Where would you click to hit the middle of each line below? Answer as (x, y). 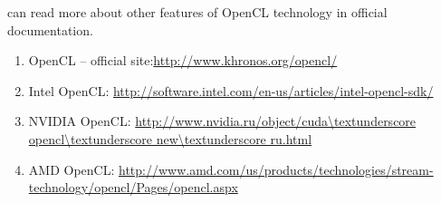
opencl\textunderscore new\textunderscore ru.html (170, 138)
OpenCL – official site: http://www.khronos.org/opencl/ (183, 60)
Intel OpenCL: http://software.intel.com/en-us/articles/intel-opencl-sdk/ (231, 90)
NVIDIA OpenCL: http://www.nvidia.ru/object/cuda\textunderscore (222, 121)
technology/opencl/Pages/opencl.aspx (133, 187)
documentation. (50, 29)
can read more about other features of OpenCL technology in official (197, 12)
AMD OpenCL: (72, 169)
